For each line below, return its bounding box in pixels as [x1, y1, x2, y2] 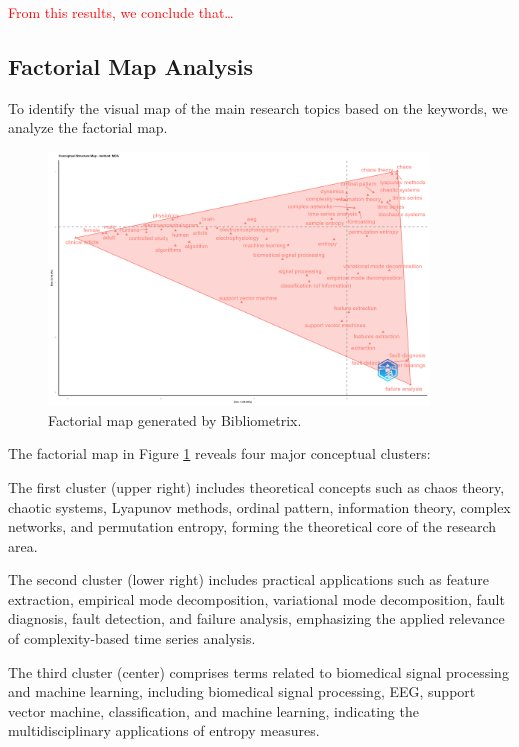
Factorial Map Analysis [8, 50, 254, 81]
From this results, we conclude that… [8, 2, 234, 22]
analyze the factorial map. [8, 117, 168, 138]
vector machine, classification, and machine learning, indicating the [8, 700, 419, 721]
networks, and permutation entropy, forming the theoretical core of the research [8, 516, 497, 537]
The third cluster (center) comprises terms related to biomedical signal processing [8, 661, 509, 682]
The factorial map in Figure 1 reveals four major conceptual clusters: [8, 443, 431, 464]
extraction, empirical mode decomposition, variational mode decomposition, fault [8, 588, 505, 609]
